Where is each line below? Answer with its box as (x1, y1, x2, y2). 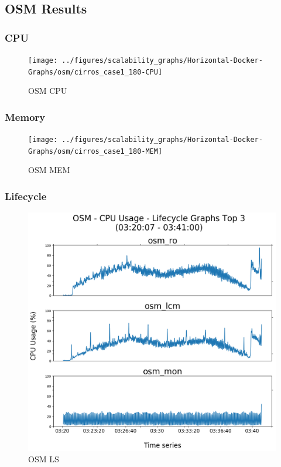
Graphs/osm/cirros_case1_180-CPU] (28, 67, 163, 76)
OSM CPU (28, 84, 67, 97)
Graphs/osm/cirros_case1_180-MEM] (28, 147, 163, 155)
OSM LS (28, 453, 59, 465)
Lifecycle (5, 188, 47, 203)
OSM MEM (28, 164, 70, 176)
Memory (5, 109, 46, 124)
